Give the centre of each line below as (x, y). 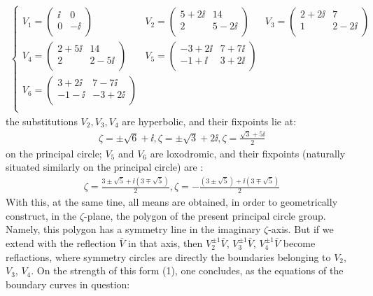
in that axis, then (166, 242)
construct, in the (41, 215)
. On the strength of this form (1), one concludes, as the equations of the (187, 270)
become (299, 242)
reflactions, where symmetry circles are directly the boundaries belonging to (168, 256)
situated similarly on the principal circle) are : (105, 167)
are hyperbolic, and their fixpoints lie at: (209, 121)
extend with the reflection (61, 242)
